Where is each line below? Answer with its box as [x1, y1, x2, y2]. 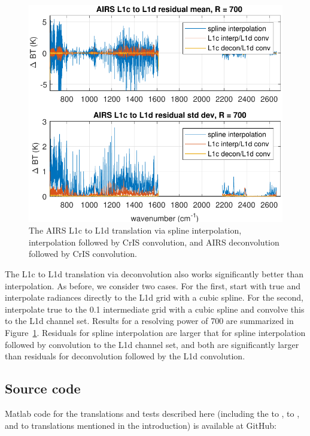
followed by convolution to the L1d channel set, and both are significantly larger [5, 338, 299, 350]
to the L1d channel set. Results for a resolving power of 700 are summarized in [5, 314, 294, 327]
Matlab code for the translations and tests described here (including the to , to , [5, 407, 300, 420]
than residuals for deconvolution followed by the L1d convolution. [5, 350, 245, 362]
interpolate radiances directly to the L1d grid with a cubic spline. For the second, [5, 291, 303, 304]
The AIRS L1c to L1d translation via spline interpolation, [29, 224, 242, 237]
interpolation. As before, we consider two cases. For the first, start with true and [5, 279, 301, 292]
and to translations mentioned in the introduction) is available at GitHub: [5, 419, 276, 431]
